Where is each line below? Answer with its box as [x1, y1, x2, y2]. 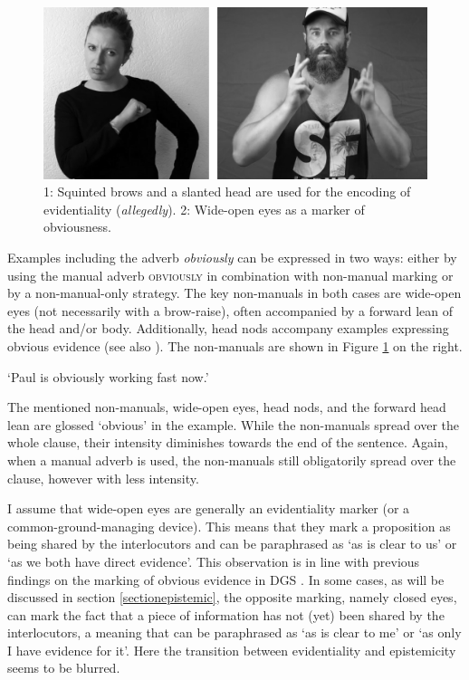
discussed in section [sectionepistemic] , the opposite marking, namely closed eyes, [7, 588, 457, 607]
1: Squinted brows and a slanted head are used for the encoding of [43, 182, 411, 201]
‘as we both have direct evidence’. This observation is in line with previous [7, 551, 420, 570]
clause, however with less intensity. [7, 468, 199, 487]
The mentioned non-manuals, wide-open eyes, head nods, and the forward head [7, 397, 446, 417]
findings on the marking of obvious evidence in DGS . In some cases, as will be [7, 570, 445, 589]
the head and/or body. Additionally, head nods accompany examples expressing [7, 319, 449, 338]
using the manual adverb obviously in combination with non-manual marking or [7, 265, 454, 284]
